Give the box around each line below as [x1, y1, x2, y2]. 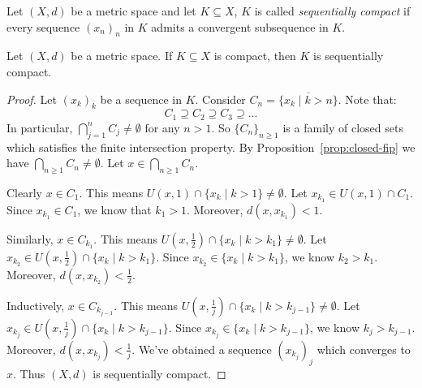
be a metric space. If [71, 47, 173, 64]
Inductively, [6, 296, 65, 313]
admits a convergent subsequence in [151, 18, 329, 35]
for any [144, 119, 180, 136]
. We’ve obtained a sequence [131, 340, 272, 357]
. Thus [13, 364, 45, 382]
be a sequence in [100, 90, 182, 107]
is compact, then [213, 47, 296, 64]
